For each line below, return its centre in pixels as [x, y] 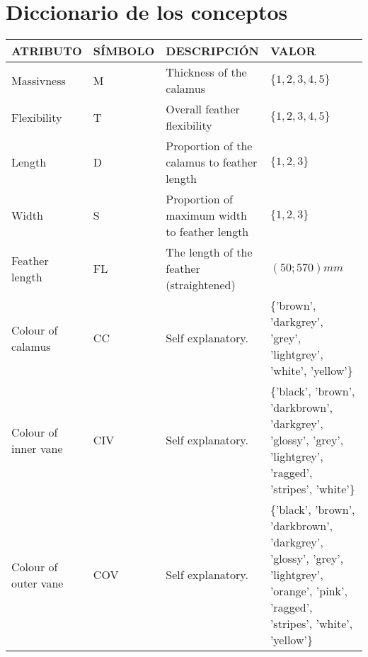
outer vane [38, 583]
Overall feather [203, 109]
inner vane [37, 448]
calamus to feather [212, 162]
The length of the [209, 252]
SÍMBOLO [124, 51]
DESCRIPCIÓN [212, 51]
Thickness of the [206, 72]
